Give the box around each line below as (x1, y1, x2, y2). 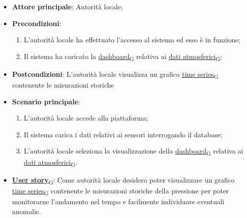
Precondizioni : (12, 18, 62, 28)
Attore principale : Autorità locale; (12, 1, 123, 11)
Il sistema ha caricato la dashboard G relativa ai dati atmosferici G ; (24, 51, 222, 62)
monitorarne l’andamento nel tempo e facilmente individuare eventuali (12, 196, 224, 206)
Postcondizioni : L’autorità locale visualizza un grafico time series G (12, 68, 218, 80)
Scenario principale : (12, 96, 80, 106)
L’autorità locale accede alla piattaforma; (24, 113, 148, 123)
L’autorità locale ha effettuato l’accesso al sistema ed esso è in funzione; (24, 34, 241, 45)
